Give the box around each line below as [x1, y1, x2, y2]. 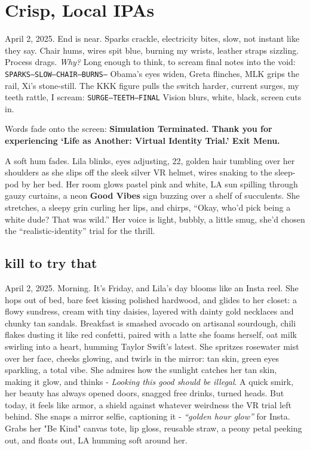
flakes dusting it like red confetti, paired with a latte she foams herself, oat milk [5, 328, 297, 341]
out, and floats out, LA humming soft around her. [5, 433, 188, 446]
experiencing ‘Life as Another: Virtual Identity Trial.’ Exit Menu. [5, 134, 280, 146]
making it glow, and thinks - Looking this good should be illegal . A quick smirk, [5, 375, 294, 387]
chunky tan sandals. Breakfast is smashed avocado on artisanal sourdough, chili [5, 316, 296, 329]
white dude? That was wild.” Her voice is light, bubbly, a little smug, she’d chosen [5, 212, 305, 225]
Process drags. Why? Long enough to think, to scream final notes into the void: [5, 56, 296, 68]
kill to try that [5, 254, 97, 272]
